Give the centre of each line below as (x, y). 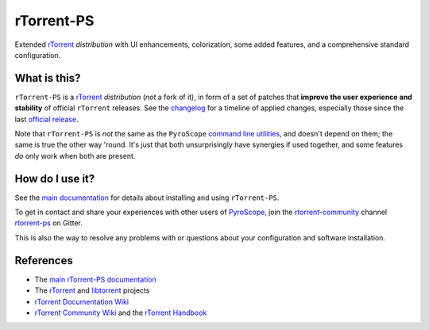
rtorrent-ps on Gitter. (48, 223)
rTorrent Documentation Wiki (82, 301)
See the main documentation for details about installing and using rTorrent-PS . (147, 198)
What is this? (48, 78)
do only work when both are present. (75, 155)
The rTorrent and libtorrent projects (92, 290)
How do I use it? (55, 178)
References (44, 261)
